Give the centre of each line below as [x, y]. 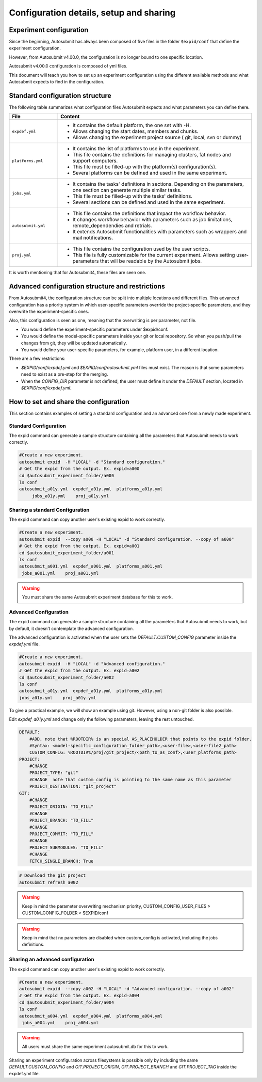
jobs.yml [22, 193]
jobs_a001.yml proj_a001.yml [60, 573]
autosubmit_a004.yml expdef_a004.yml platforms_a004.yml [91, 1016]
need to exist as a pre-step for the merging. [65, 374]
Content [70, 116]
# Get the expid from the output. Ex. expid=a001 [79, 546]
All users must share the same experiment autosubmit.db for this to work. [95, 1047]
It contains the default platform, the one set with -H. [132, 125]
